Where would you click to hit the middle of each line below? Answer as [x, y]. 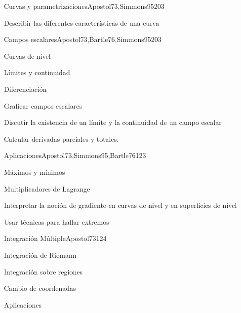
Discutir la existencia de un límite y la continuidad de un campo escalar [113, 122]
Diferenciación [25, 89]
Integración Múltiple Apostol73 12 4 [55, 238]
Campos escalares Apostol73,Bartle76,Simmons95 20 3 [83, 39]
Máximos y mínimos [35, 172]
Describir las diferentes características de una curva [82, 22]
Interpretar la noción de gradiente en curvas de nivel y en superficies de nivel [120, 205]
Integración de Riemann [40, 254]
